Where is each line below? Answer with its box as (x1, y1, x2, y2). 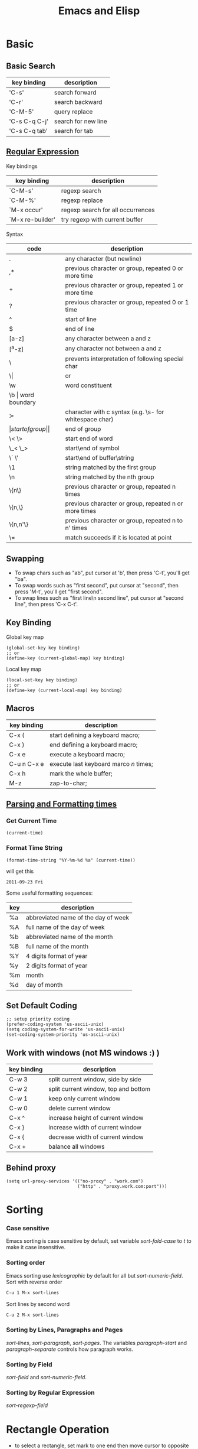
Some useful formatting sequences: (6, 889, 93, 896)
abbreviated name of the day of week (25, 913, 130, 921)
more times (65, 507, 97, 515)
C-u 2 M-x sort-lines (6, 1312, 60, 1318)
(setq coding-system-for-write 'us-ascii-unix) (6, 1026, 126, 1032)
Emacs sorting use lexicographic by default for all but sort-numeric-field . (6, 1272, 183, 1279)
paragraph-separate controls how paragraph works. (6, 1346, 134, 1353)
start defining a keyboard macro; (49, 731, 140, 739)
